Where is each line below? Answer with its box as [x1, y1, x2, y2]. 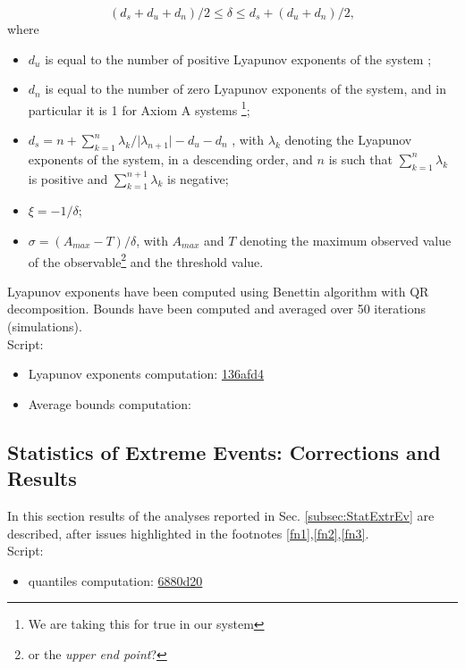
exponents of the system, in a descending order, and [28, 149, 313, 168]
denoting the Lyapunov [284, 130, 412, 149]
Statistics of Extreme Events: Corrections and [7, 438, 441, 465]
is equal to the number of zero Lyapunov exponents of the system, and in [45, 79, 446, 98]
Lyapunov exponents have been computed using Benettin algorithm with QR [7, 281, 429, 300]
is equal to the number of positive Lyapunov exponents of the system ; [45, 49, 432, 68]
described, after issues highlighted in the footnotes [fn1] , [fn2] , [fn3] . [7, 523, 369, 542]
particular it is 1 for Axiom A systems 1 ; [28, 97, 250, 119]
